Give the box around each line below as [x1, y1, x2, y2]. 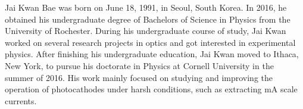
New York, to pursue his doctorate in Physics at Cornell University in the [5, 59, 274, 71]
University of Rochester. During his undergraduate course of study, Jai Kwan [5, 24, 286, 37]
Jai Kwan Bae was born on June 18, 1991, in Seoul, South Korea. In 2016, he [5, 1, 287, 13]
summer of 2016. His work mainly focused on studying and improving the [5, 71, 273, 83]
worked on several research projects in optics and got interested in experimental [5, 36, 296, 48]
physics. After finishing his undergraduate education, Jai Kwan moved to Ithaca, [5, 48, 299, 60]
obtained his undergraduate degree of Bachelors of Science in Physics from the [5, 13, 290, 25]
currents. [5, 94, 37, 107]
